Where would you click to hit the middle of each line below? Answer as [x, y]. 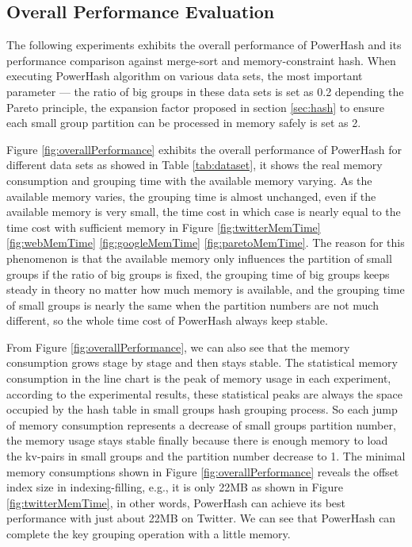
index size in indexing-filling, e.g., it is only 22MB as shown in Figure [175, 487]
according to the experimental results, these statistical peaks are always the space [205, 393]
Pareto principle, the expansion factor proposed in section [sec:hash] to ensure [195, 107]
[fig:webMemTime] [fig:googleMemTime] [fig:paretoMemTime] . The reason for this [206, 243]
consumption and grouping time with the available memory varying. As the [189, 180]
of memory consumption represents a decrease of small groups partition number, [201, 424]
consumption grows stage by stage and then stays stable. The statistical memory [202, 362]
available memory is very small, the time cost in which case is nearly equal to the [204, 212]
